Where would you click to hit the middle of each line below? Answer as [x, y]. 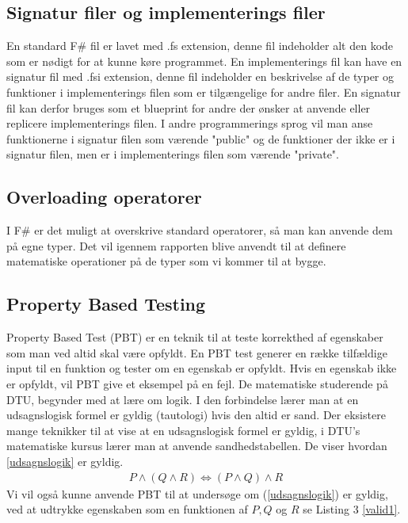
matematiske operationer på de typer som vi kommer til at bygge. [166, 261]
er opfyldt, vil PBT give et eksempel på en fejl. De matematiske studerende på [197, 383]
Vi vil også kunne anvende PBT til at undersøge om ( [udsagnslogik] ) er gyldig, [197, 493]
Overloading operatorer [104, 197]
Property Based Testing [106, 304]
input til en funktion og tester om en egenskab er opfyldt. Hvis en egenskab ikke [202, 368]
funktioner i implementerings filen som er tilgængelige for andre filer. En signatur [204, 92]
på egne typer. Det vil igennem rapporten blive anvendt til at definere [176, 245]
